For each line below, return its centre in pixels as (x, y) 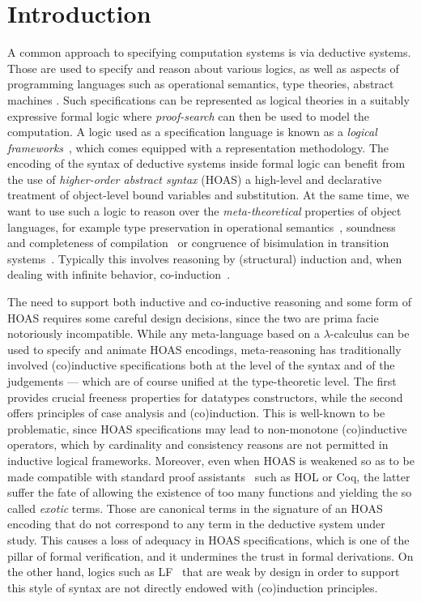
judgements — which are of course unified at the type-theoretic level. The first (202, 381)
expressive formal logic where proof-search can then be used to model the (189, 115)
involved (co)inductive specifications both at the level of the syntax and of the (201, 365)
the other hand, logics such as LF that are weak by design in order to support (204, 572)
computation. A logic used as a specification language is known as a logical (192, 132)
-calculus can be (370, 333)
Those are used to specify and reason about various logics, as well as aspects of (203, 68)
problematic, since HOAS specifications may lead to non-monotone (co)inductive (207, 428)
